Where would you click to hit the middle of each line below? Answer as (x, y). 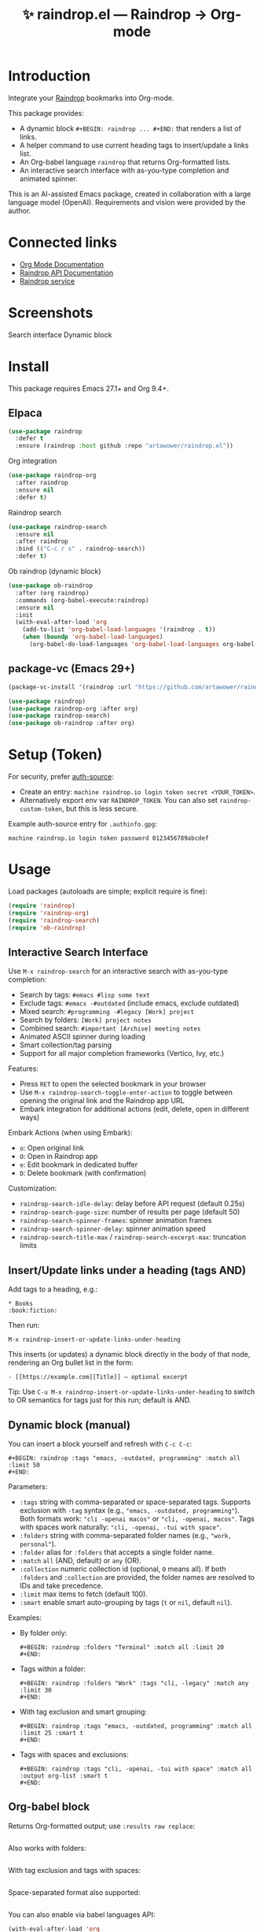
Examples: (25, 1618)
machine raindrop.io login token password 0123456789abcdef (109, 838)
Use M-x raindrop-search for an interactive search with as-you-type (118, 972)
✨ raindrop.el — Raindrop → (115, 15)
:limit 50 (24, 1465)
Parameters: (28, 1486)
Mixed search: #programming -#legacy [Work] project (107, 1012)
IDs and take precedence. (61, 1585)
